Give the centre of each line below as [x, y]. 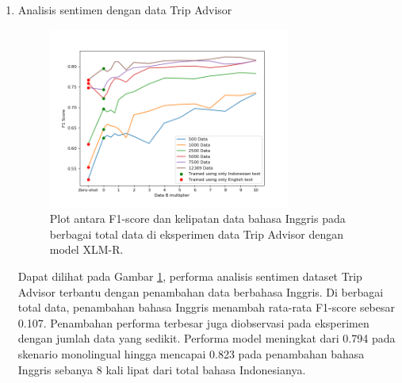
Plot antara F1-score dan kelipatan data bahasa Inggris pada [197, 218]
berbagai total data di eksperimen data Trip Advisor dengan [196, 234]
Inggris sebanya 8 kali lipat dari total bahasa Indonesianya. [162, 369]
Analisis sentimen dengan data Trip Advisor [125, 10]
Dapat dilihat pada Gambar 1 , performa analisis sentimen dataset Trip [190, 276]
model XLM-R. [86, 249]
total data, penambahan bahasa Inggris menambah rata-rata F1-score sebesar [207, 307]
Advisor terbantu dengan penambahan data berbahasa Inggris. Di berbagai [201, 291]
